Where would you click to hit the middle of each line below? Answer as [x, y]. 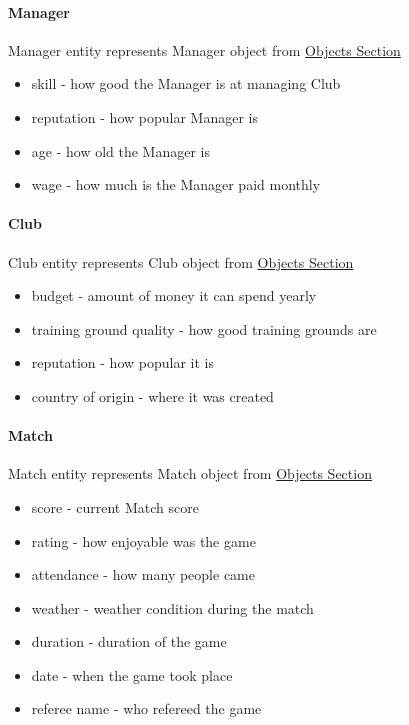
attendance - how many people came [143, 574]
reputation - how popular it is [122, 362]
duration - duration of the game [129, 641]
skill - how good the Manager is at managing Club [186, 83]
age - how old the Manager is [121, 150]
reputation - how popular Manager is [144, 116]
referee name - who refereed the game [146, 708]
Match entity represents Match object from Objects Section [190, 473]
